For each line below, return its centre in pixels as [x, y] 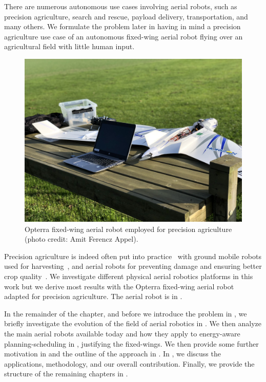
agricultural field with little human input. [69, 46]
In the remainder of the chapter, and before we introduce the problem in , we [126, 313]
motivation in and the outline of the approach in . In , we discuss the [112, 354]
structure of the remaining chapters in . [66, 374]
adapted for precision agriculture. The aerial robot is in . [93, 296]
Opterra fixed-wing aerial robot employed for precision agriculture [128, 229]
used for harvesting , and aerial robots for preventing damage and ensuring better [133, 266]
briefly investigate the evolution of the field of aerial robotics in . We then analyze [133, 323]
